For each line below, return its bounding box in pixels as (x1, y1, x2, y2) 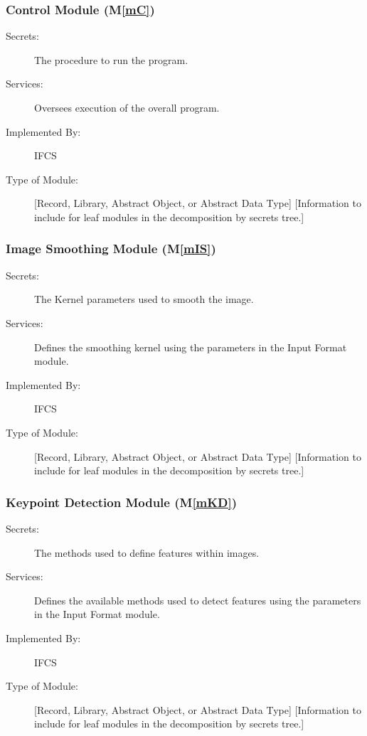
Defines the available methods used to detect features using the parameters (34, 592, 361, 607)
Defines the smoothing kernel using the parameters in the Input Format (34, 339, 347, 354)
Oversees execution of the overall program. (34, 100, 220, 114)
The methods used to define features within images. (34, 545, 260, 560)
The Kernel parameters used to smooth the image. (34, 292, 254, 306)
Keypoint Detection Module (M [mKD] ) (6, 493, 237, 511)
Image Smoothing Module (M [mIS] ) (6, 240, 216, 257)
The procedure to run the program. (34, 52, 188, 67)
